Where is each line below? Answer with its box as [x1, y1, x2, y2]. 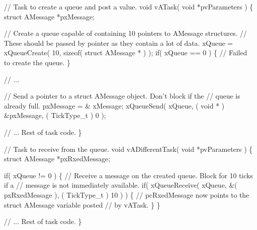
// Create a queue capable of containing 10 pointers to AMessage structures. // [4, 28, 247, 38]
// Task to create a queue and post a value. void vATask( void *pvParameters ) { [4, 1, 254, 11]
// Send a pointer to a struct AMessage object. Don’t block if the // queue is [4, 91, 241, 101]
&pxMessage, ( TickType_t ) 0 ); [4, 110, 106, 120]
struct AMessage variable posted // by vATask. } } [4, 199, 161, 210]
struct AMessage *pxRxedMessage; [4, 153, 110, 164]
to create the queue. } [4, 57, 71, 67]
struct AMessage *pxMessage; [4, 11, 94, 21]
